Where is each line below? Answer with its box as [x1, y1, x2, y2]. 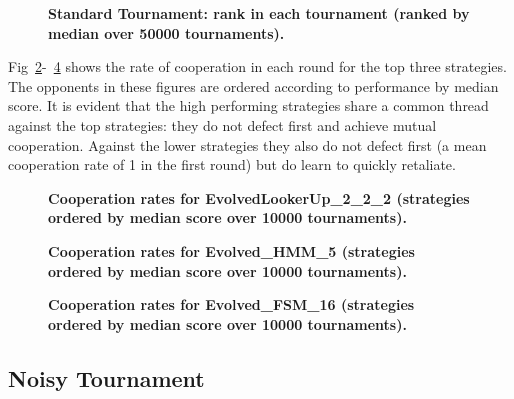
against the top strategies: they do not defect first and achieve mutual [8, 114, 437, 135]
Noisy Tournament [8, 362, 205, 393]
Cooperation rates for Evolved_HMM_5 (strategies [48, 240, 415, 261]
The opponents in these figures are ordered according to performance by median [8, 75, 499, 96]
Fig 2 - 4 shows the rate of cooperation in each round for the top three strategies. [8, 56, 507, 77]
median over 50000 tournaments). [48, 22, 285, 43]
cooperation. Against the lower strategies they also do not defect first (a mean [8, 134, 487, 155]
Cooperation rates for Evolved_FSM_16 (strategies [48, 294, 415, 315]
